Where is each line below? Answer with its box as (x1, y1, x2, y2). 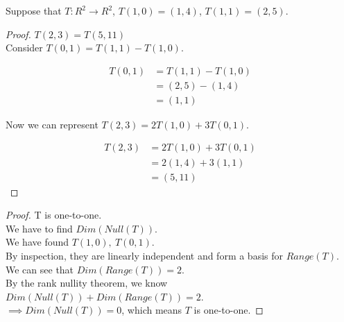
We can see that (6, 262, 74, 276)
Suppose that (6, 3, 62, 17)
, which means (121, 303, 182, 317)
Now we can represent (6, 117, 98, 131)
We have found (6, 235, 69, 249)
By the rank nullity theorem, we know (6, 276, 168, 290)
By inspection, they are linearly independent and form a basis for (6, 248, 284, 262)
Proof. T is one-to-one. (6, 207, 102, 222)
